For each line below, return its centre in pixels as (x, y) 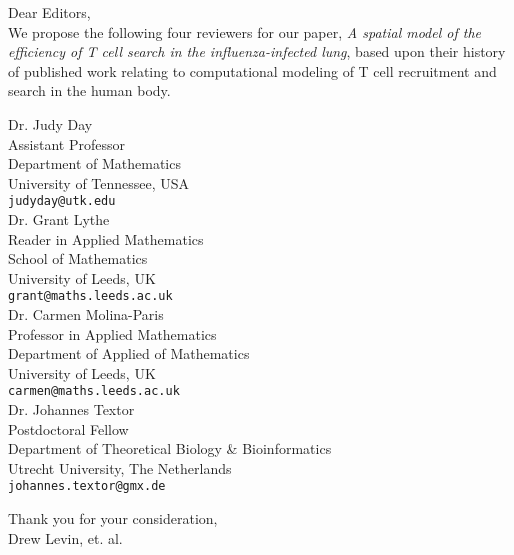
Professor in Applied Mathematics (112, 333)
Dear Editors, (49, 12)
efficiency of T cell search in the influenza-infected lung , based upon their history (257, 51)
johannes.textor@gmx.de (87, 486)
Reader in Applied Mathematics (106, 238)
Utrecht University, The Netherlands (120, 467)
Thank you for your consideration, (113, 518)
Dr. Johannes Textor (71, 409)
